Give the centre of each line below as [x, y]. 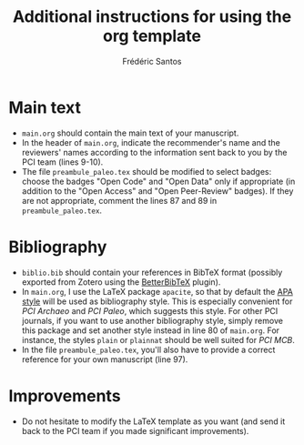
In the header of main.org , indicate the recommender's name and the [151, 142]
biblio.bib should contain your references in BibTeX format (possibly [152, 272]
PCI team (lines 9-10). [62, 162]
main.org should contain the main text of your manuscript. [130, 133]
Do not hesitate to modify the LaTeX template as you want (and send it [153, 421]
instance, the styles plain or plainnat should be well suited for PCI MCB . [158, 339]
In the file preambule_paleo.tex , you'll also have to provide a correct [148, 349]
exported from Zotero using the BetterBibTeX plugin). [121, 282]
